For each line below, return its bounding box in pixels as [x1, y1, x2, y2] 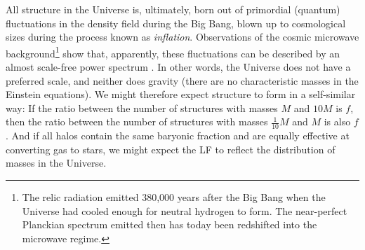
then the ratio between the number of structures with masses [6, 114, 268, 129]
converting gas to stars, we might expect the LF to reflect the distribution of [6, 141, 336, 156]
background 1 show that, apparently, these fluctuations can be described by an [6, 43, 340, 60]
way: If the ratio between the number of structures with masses [6, 100, 278, 115]
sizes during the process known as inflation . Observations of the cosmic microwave [6, 29, 359, 44]
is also [324, 114, 351, 129]
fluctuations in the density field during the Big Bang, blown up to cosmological [6, 15, 346, 30]
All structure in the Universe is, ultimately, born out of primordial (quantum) [6, 2, 340, 16]
